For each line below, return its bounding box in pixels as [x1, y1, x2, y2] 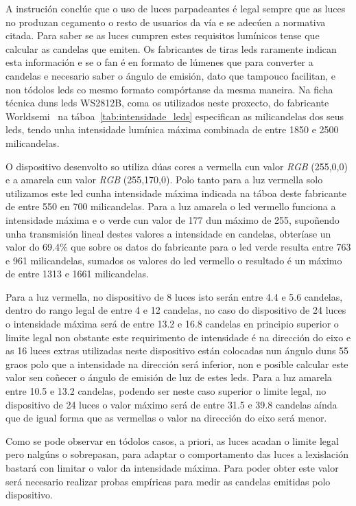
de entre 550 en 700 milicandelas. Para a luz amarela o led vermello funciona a [5, 199, 336, 214]
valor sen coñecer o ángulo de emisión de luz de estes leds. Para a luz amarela [5, 370, 332, 384]
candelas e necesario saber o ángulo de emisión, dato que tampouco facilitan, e [5, 68, 336, 82]
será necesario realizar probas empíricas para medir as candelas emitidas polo [5, 474, 331, 488]
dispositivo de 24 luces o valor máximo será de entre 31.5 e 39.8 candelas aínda [5, 397, 337, 411]
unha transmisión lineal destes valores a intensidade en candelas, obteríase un [5, 226, 331, 240]
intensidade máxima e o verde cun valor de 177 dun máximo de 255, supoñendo [5, 212, 340, 227]
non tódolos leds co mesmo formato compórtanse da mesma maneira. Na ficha [5, 82, 333, 96]
